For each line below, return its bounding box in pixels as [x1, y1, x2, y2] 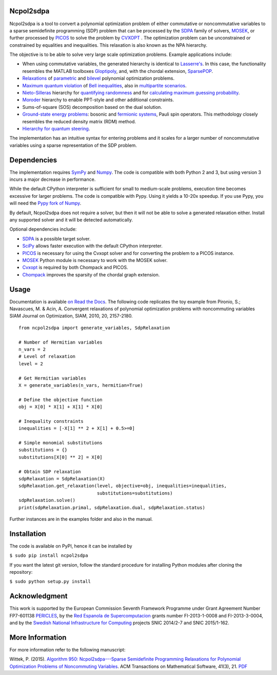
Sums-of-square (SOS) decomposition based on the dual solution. [22, 104, 163, 110]
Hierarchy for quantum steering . [22, 125, 90, 132]
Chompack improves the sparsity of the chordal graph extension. [22, 271, 160, 277]
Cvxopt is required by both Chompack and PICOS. [22, 265, 128, 271]
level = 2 [18, 361, 43, 367]
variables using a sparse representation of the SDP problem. [9, 142, 137, 148]
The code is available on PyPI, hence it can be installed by [9, 542, 133, 549]
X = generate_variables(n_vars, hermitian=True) [18, 382, 143, 388]
